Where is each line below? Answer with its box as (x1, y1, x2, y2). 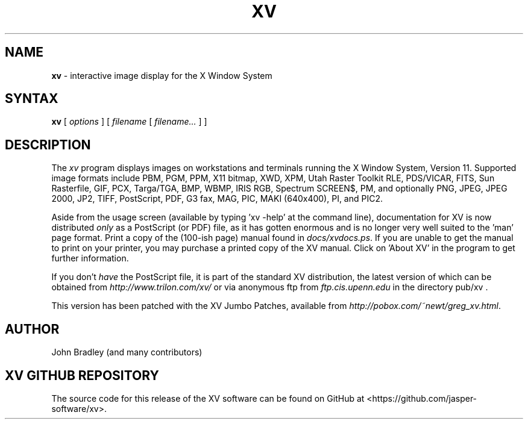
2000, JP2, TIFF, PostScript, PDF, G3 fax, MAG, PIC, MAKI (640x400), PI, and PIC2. (51, 193, 383, 204)
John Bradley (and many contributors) (51, 347, 203, 358)
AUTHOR (5, 321, 60, 337)
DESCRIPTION (5, 137, 91, 152)
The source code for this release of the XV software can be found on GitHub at (51, 393, 365, 404)
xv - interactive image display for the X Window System (51, 70, 272, 81)
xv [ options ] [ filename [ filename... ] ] (51, 116, 207, 127)
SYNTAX (5, 91, 58, 107)
